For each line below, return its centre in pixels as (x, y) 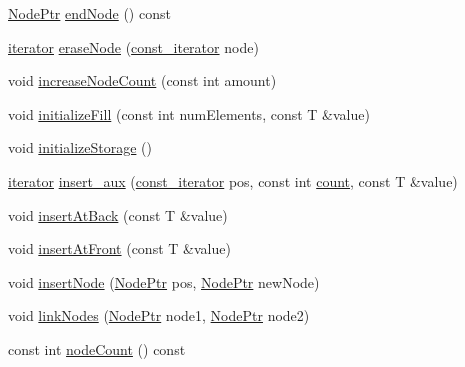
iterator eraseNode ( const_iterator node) (133, 46)
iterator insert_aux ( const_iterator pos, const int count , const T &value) (233, 180)
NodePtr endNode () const (89, 13)
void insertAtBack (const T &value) (118, 214)
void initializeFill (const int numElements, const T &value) (189, 113)
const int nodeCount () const (97, 348)
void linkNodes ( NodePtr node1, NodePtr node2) (159, 315)
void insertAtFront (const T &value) (119, 248)
